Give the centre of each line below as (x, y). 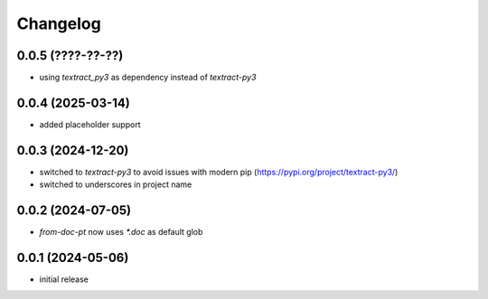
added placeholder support (90, 124)
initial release (64, 279)
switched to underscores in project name (116, 184)
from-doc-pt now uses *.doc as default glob (121, 232)
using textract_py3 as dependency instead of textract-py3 (148, 78)
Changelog (59, 23)
